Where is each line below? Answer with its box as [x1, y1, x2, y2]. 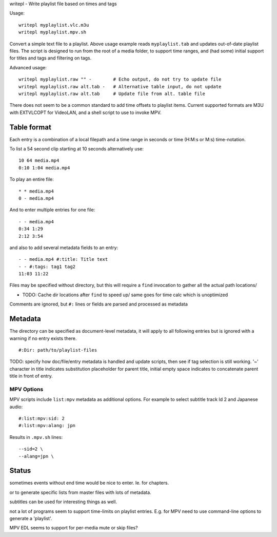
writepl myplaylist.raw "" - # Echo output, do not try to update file [18, 76, 222, 82]
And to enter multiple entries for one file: [9, 207, 95, 213]
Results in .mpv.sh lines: [9, 434, 63, 440]
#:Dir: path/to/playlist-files [18, 347, 97, 353]
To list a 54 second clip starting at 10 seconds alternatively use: [9, 145, 144, 151]
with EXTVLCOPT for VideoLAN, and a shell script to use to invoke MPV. [9, 109, 162, 116]
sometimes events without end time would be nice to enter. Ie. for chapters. [9, 480, 169, 486]
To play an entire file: [9, 176, 54, 182]
